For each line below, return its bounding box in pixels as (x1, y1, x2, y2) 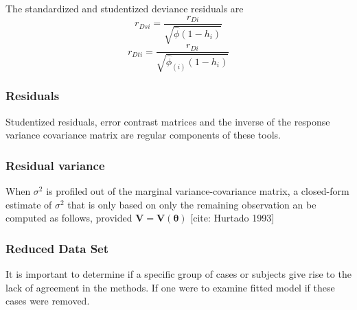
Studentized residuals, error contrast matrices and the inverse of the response (5, 114, 330, 128)
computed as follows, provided (5, 211, 133, 225)
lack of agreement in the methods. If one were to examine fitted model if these (5, 280, 335, 294)
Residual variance (5, 156, 105, 174)
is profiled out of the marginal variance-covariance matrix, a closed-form (46, 184, 349, 198)
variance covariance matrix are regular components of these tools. (5, 128, 281, 142)
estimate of (5, 197, 52, 211)
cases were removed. (5, 294, 90, 308)
